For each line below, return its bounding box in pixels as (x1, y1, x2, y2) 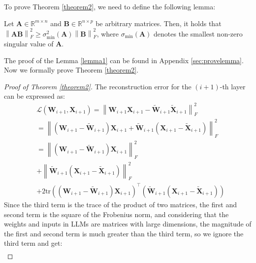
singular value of (4, 38, 54, 49)
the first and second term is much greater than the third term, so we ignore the (4, 228, 244, 238)
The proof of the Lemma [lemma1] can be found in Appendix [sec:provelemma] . (4, 55, 244, 65)
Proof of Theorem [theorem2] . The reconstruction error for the (4, 81, 192, 91)
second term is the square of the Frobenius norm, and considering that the (4, 209, 229, 219)
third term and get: (4, 238, 63, 248)
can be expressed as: (4, 91, 65, 101)
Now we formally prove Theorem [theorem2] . (4, 65, 139, 75)
